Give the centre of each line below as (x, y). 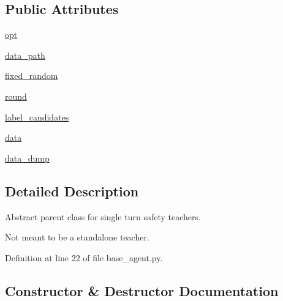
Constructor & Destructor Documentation (142, 290)
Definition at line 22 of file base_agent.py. (84, 257)
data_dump (27, 158)
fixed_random (32, 76)
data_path (25, 55)
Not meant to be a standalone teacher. (77, 237)
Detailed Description (72, 191)
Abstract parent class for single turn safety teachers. (103, 216)
